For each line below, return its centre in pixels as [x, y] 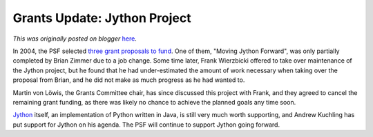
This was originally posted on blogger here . [75, 39]
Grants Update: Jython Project [102, 18]
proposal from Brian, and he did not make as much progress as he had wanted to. [129, 80]
